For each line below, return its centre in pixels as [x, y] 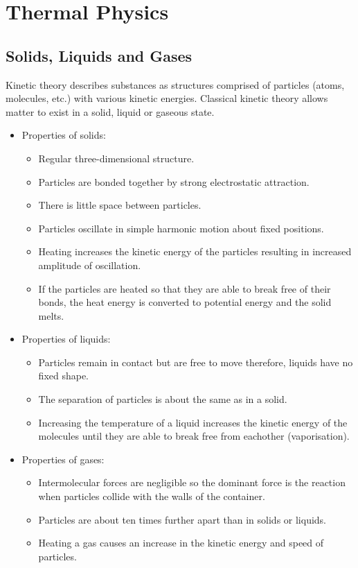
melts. [51, 315]
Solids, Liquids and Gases [99, 55]
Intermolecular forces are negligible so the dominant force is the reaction [192, 482]
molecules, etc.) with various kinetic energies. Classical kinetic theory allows [167, 98]
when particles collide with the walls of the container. [152, 496]
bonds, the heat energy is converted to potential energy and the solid [185, 302]
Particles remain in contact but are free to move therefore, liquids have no [196, 362]
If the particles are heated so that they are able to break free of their [185, 288]
